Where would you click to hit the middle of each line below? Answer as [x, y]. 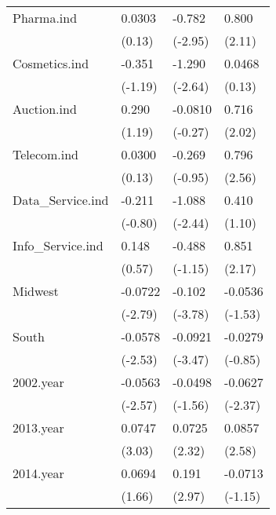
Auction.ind [45, 109]
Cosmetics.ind [51, 63]
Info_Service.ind [58, 245]
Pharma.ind [45, 18]
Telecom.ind [46, 154]
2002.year [38, 382]
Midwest [36, 291]
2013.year [38, 427]
